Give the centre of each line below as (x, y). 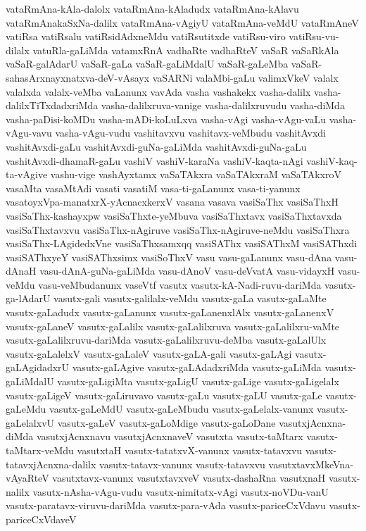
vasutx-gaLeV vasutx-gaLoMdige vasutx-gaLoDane (166, 422)
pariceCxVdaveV (41, 519)
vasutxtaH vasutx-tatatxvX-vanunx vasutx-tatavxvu (190, 450)
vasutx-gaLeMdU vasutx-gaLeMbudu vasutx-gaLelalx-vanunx (182, 409)
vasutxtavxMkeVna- (311, 464)
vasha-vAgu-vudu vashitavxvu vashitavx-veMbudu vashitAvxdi (190, 133)
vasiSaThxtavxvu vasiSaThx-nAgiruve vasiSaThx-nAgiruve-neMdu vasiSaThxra (178, 229)
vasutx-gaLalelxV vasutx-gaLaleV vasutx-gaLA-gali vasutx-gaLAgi (149, 353)
